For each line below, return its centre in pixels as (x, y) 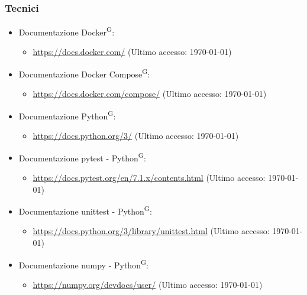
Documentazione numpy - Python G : (83, 264)
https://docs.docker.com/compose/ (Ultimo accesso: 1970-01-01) (150, 94)
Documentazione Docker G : (67, 31)
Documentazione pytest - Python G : (82, 157)
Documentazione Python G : (67, 115)
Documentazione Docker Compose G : (84, 73)
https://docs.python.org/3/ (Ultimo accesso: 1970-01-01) (136, 136)
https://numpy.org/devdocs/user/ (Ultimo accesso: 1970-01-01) (148, 284)
